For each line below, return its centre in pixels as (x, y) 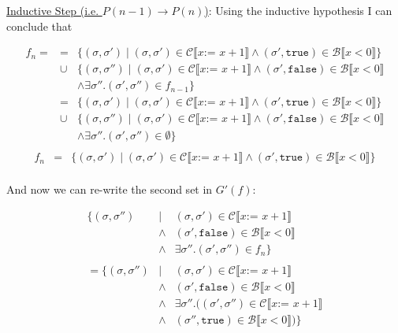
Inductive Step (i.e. (53, 10)
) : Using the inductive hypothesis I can (298, 10)
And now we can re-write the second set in (110, 189)
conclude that (39, 26)
